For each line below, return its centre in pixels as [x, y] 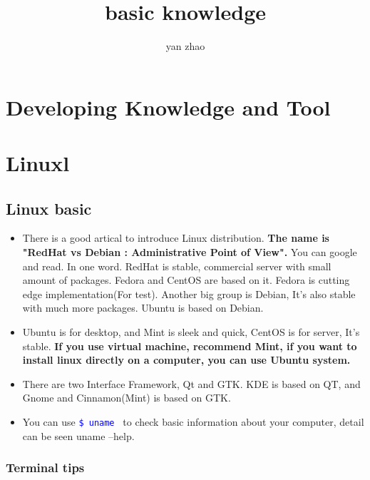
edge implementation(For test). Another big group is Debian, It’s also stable [189, 293]
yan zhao [185, 46]
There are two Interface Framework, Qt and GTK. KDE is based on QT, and [191, 383]
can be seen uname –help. [78, 435]
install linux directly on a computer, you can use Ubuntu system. [186, 360]
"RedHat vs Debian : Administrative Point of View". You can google [190, 252]
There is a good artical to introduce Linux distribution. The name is [176, 238]
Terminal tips [45, 468]
